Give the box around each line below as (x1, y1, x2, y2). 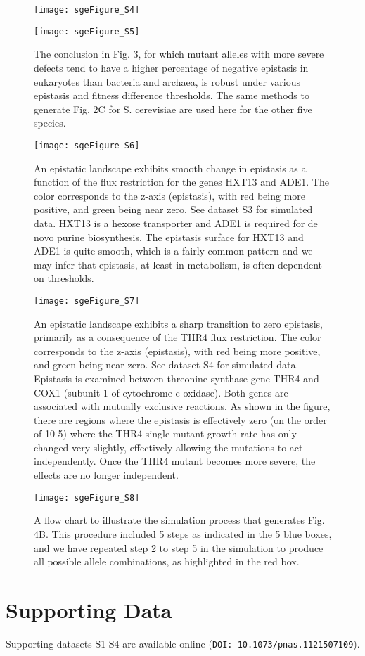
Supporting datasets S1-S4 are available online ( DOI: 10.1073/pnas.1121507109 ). (6, 636, 360, 650)
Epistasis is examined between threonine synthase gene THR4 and (34, 371, 319, 385)
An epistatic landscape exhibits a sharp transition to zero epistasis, (34, 316, 324, 330)
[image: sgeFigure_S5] (34, 26, 140, 37)
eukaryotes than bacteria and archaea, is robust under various (34, 74, 300, 89)
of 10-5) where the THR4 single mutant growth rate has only (34, 426, 297, 441)
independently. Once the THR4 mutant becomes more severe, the (34, 454, 316, 468)
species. (34, 115, 66, 130)
